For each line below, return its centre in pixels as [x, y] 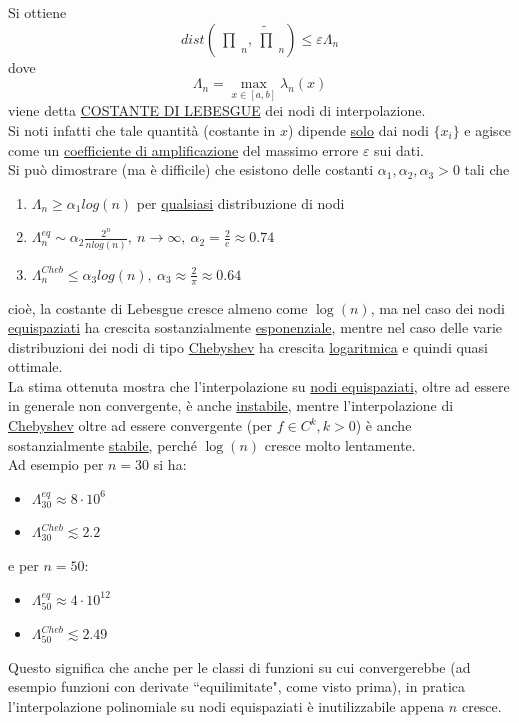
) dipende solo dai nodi [358, 130]
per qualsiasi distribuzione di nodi [240, 202]
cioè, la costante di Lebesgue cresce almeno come [158, 307]
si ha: [170, 464]
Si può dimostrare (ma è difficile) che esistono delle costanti [191, 169]
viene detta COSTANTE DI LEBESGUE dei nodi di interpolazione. [217, 110]
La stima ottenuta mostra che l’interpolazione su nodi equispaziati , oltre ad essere [259, 385]
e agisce [488, 130]
